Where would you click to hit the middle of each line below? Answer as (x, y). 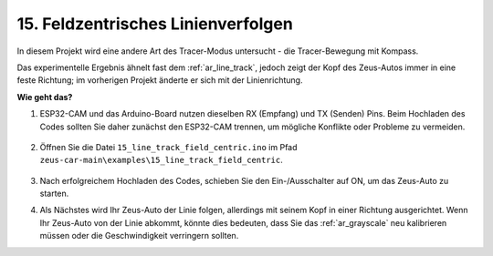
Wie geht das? (45, 97)
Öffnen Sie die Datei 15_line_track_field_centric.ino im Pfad (168, 147)
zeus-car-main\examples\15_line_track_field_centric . (161, 160)
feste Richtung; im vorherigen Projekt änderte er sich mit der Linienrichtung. (160, 80)
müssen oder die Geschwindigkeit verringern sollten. (139, 236)
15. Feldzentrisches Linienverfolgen (155, 24)
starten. (54, 194)
